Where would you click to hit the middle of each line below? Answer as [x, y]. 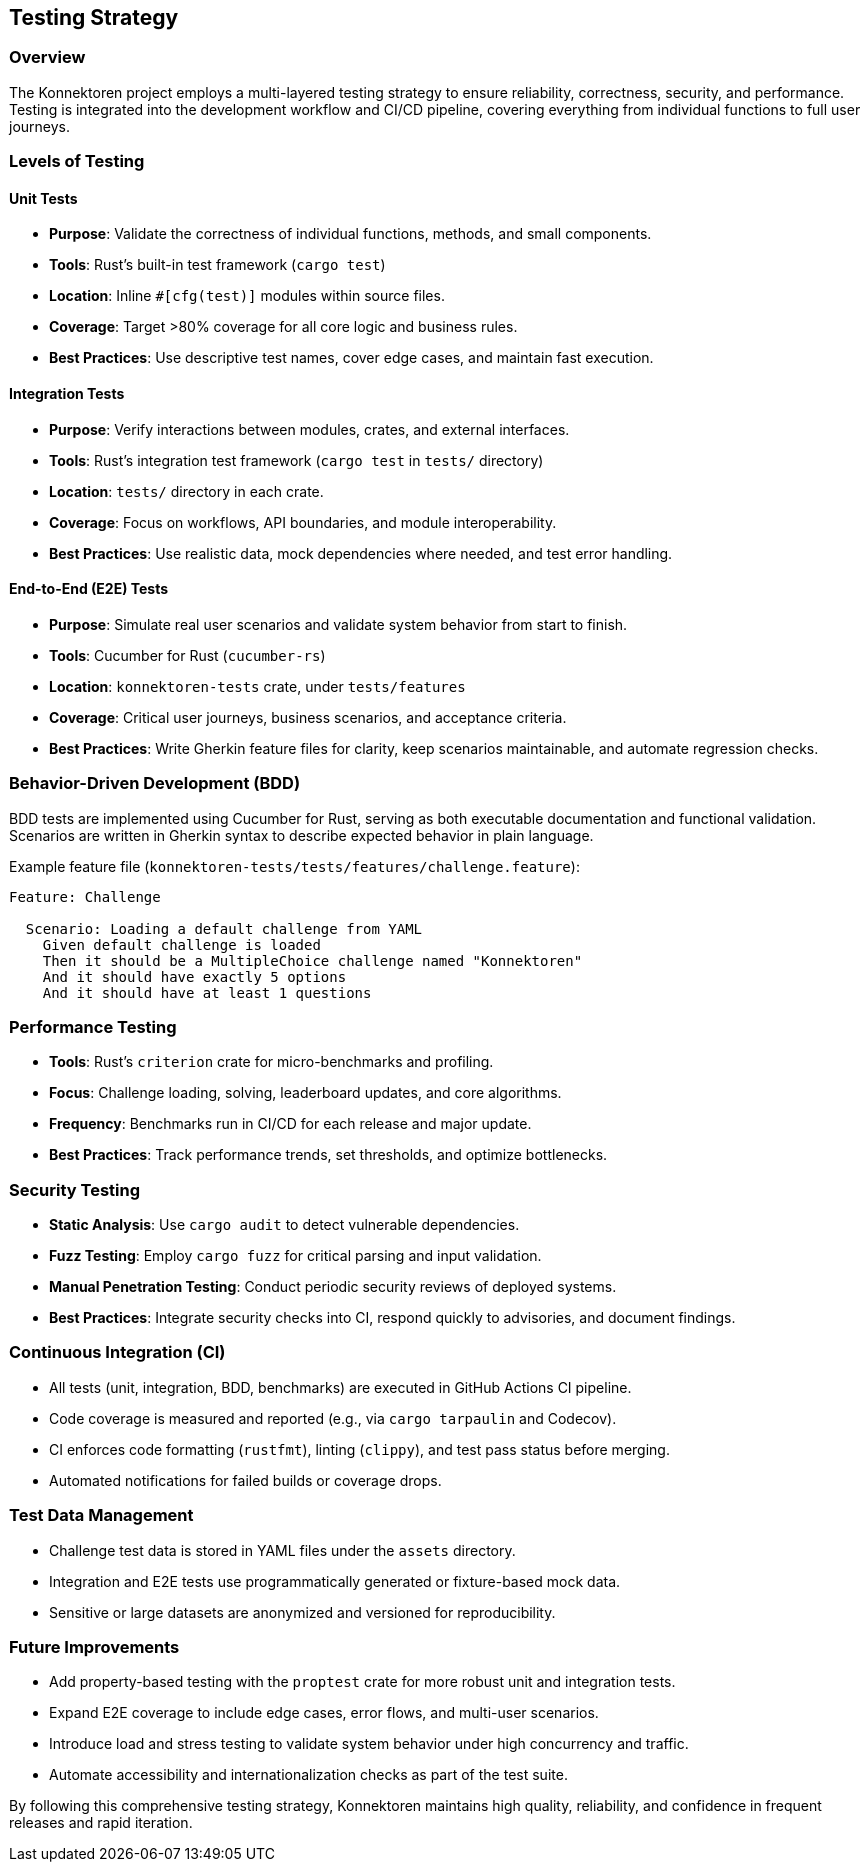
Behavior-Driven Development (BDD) [155, 783]
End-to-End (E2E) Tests [89, 589]
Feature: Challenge [85, 896]
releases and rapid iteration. [101, 1823]
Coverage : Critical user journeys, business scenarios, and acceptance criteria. [308, 717]
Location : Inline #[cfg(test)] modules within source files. [247, 296]
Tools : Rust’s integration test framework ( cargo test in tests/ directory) [296, 460]
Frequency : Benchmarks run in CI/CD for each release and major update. [290, 1124]
